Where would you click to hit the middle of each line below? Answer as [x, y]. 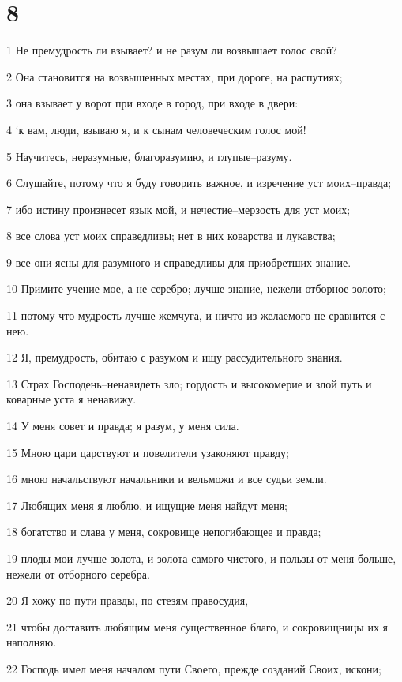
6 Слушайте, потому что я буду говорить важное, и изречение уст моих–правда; [199, 183]
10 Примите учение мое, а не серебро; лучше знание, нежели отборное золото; [196, 289]
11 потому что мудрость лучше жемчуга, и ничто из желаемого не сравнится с [196, 315]
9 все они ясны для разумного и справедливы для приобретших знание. [179, 262]
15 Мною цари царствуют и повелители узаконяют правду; [148, 452]
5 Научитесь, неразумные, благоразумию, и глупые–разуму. [149, 156]
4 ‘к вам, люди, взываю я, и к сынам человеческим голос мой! [156, 129]
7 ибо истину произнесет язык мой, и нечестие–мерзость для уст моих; [178, 209]
